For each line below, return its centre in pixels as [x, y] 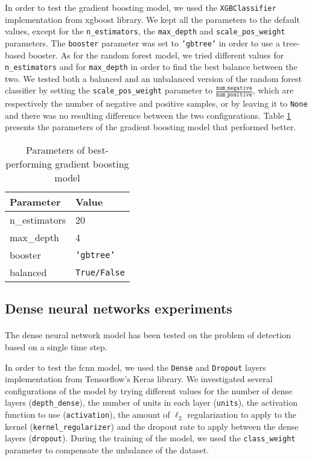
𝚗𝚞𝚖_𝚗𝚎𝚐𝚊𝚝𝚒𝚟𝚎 [234, 88]
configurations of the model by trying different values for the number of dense [149, 390]
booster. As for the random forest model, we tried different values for [156, 55]
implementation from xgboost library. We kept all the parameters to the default [152, 19]
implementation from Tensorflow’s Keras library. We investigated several [139, 379]
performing [29, 164]
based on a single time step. [56, 347]
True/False [100, 272]
